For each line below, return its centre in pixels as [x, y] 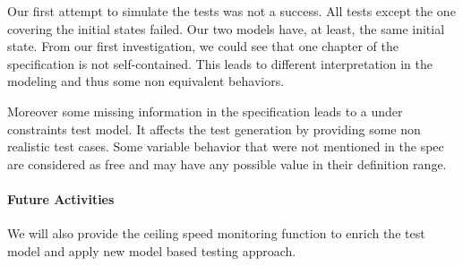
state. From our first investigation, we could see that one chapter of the [203, 46]
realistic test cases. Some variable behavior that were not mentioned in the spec [226, 146]
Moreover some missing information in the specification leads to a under [205, 111]
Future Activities [61, 198]
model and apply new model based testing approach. [152, 250]
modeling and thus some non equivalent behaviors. [146, 81]
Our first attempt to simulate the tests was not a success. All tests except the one [231, 11]
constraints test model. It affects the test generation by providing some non [214, 129]
